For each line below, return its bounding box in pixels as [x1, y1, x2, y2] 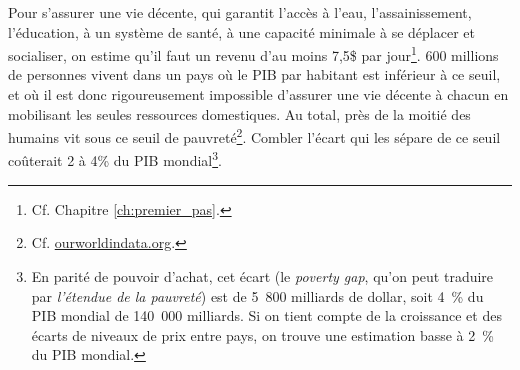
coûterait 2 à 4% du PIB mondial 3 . [8, 147, 222, 171]
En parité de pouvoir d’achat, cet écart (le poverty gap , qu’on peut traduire [31, 265, 494, 286]
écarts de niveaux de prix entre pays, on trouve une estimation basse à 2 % [31, 324, 494, 345]
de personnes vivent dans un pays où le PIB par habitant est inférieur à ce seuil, [8, 64, 501, 85]
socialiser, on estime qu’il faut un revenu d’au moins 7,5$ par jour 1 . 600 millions [8, 42, 499, 65]
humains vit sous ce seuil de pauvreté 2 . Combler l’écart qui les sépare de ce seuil [8, 124, 501, 147]
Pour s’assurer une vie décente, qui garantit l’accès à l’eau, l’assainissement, [8, 2, 472, 22]
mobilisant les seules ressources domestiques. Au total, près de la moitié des [8, 103, 471, 124]
